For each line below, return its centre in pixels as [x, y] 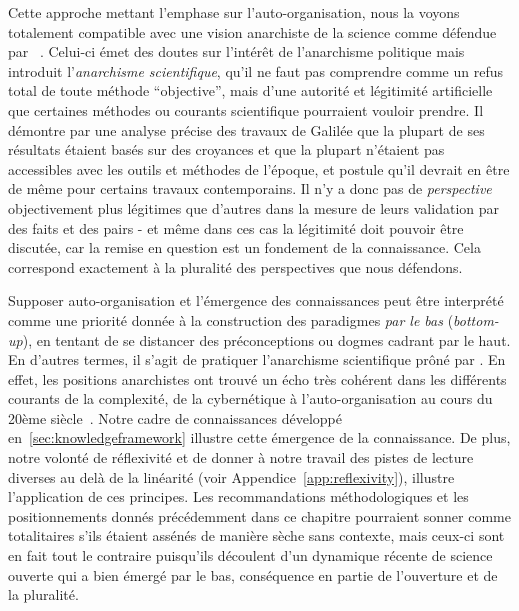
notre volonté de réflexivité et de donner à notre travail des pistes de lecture [241, 457]
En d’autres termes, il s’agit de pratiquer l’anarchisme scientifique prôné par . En [257, 359]
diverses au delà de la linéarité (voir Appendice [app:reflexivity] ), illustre [231, 476]
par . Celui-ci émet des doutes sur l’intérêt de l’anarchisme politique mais [236, 51]
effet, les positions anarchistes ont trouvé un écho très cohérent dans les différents [257, 378]
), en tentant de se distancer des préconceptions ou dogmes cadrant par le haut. [266, 339]
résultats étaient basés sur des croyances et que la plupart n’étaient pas [226, 149]
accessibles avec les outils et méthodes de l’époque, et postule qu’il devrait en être [259, 168]
